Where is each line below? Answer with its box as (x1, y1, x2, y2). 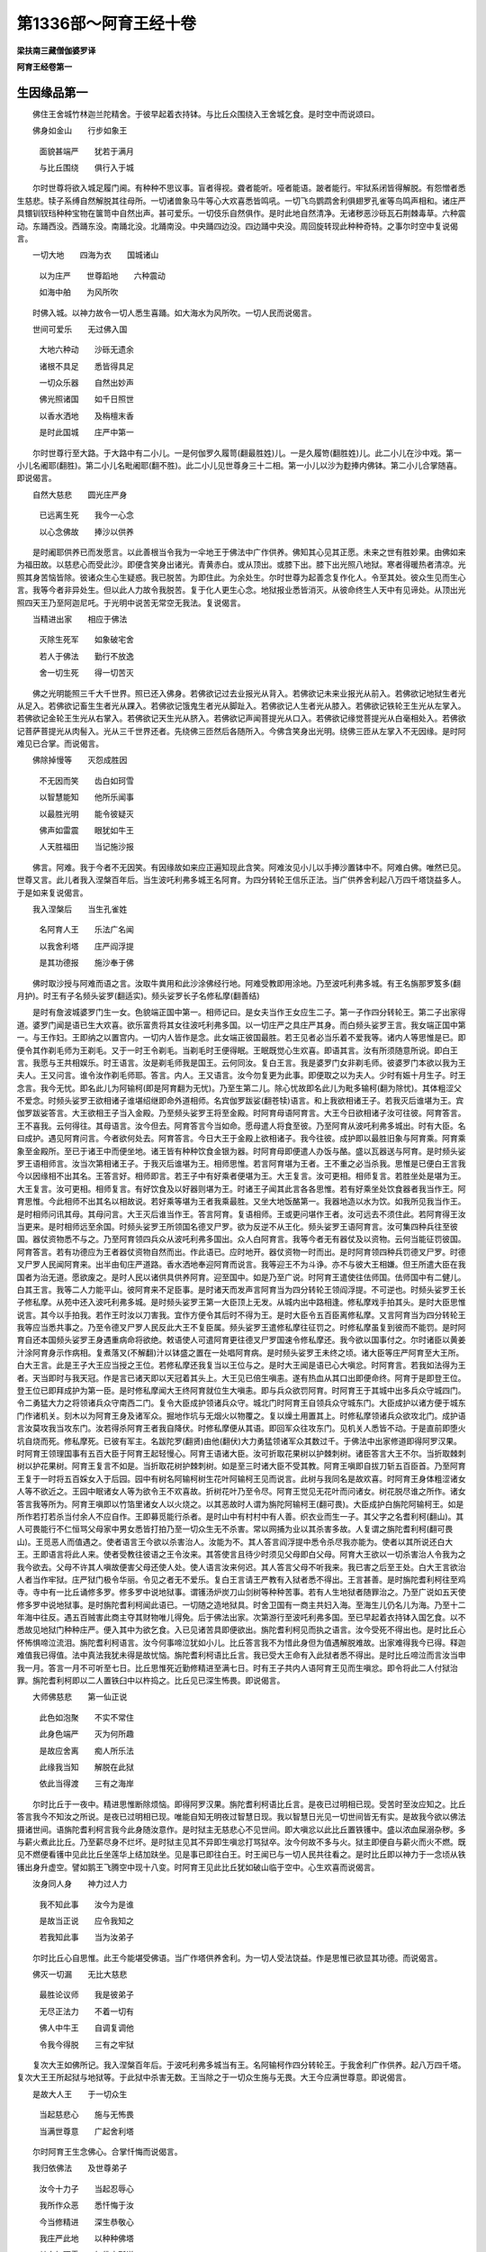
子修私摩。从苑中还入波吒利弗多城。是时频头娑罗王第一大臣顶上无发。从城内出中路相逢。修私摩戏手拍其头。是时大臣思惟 (16, 1297, 466, 1308)
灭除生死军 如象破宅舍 (39, 634, 134, 645)
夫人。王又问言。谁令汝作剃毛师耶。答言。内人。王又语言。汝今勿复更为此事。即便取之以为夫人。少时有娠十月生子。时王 (16, 1070, 466, 1081)
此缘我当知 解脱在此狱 (39, 1761, 134, 1772)
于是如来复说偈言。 (16, 887, 88, 898)
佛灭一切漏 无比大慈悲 (31, 1969, 128, 1980)
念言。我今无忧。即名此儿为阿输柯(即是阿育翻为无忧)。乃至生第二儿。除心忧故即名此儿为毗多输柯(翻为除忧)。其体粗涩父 (16, 1082, 463, 1094)
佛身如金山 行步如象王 (31, 125, 128, 136)
